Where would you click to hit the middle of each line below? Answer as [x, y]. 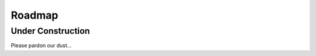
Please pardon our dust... [41, 45]
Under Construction [50, 31]
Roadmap [35, 15]
